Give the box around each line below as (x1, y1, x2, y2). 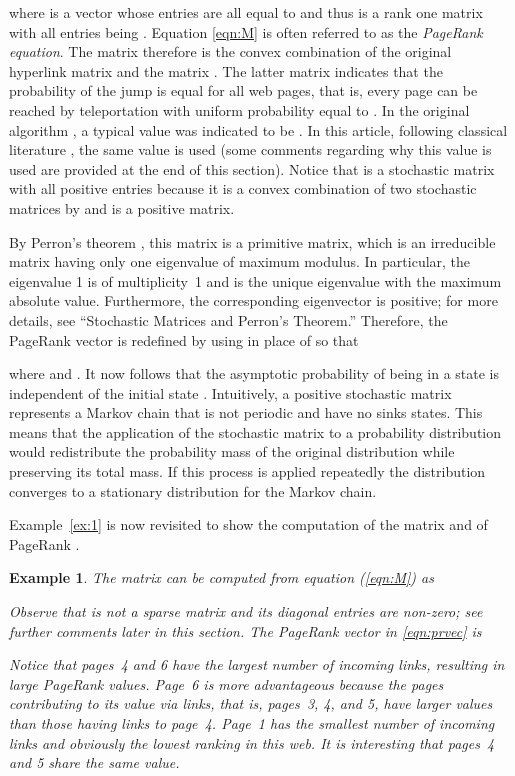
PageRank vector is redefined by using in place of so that (9, 329, 359, 350)
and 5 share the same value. (9, 752, 180, 773)
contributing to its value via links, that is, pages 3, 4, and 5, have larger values (9, 693, 493, 714)
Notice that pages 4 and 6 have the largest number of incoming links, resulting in (9, 654, 505, 675)
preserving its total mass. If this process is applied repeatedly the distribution (9, 461, 486, 482)
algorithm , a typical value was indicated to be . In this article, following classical (9, 119, 508, 140)
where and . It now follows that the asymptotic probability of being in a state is (9, 363, 499, 384)
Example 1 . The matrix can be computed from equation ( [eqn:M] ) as (9, 567, 434, 588)
